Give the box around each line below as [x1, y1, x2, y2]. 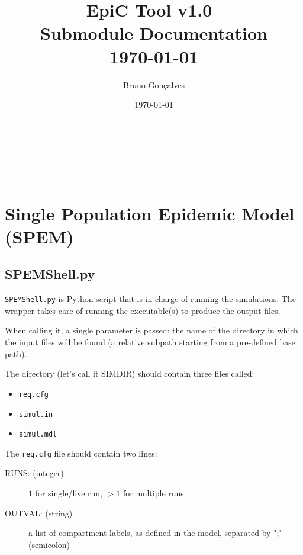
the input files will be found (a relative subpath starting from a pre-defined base [5, 336, 295, 348]
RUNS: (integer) [5, 467, 64, 479]
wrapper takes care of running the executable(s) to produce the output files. [5, 304, 281, 316]
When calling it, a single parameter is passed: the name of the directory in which [5, 324, 298, 336]
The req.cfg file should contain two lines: [5, 447, 157, 459]
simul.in [18, 410, 53, 419]
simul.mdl [18, 430, 57, 439]
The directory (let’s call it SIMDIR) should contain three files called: [5, 367, 254, 380]
